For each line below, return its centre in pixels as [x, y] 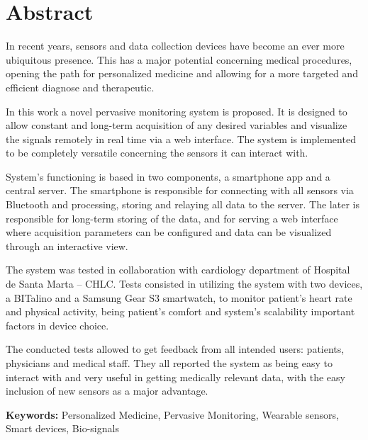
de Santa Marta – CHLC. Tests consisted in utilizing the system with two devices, [184, 284]
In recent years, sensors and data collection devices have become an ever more [175, 46]
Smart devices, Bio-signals [62, 428]
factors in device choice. [57, 325]
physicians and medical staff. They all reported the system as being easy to [169, 363]
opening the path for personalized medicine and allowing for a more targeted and [182, 73]
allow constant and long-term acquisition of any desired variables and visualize [177, 125]
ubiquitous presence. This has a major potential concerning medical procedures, [179, 59]
